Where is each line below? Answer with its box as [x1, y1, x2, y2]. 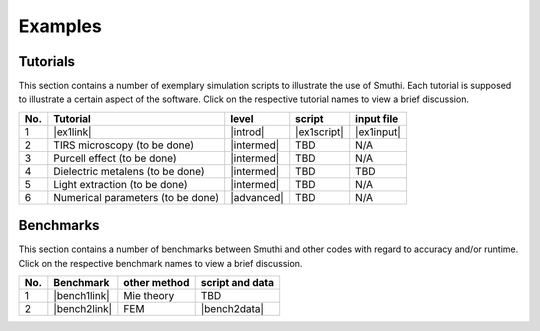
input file [355, 111, 399, 125]
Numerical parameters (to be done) [53, 190, 220, 204]
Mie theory [123, 289, 175, 303]
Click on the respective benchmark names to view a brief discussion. [18, 257, 303, 269]
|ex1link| [53, 125, 92, 139]
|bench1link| [53, 289, 110, 303]
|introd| [230, 125, 265, 139]
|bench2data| [200, 302, 265, 316]
